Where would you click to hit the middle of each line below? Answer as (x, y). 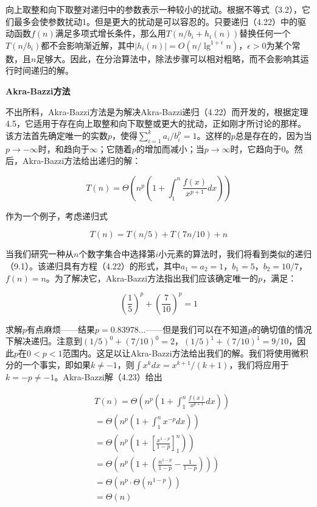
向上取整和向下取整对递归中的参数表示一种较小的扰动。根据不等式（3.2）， (154, 9)
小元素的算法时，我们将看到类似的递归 (235, 254)
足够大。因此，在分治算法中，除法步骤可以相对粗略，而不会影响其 (168, 58)
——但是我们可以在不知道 (197, 329)
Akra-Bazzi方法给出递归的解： (82, 161)
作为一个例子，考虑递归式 (57, 215)
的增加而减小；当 (170, 148)
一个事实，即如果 (56, 365)
